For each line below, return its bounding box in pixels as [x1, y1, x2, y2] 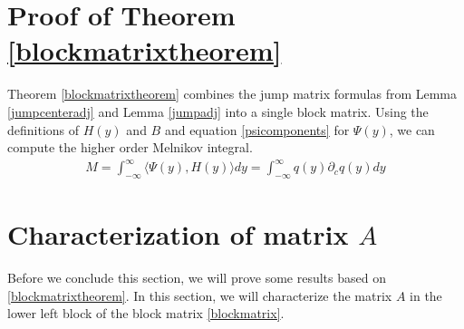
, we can [389, 120, 435, 139]
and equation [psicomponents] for [164, 120, 350, 139]
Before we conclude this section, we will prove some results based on [7, 268, 386, 287]
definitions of [7, 120, 80, 139]
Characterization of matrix [7, 216, 349, 253]
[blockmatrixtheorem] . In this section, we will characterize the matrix [7, 285, 392, 305]
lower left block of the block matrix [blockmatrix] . [7, 304, 285, 323]
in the [410, 285, 442, 305]
